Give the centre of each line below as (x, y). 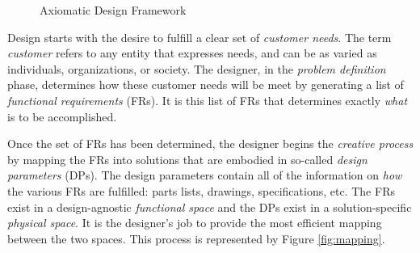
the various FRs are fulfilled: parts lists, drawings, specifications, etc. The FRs (201, 190)
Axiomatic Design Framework (113, 10)
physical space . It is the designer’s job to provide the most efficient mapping (195, 223)
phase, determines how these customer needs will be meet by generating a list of (206, 84)
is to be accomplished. (62, 116)
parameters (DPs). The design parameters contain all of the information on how (205, 175)
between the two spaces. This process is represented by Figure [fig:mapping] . (196, 238)
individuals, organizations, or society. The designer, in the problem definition (197, 68)
